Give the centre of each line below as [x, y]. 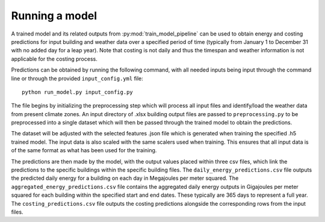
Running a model [54, 16]
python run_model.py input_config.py [78, 92]
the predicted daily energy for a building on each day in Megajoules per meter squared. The [125, 178]
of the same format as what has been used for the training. [84, 150]
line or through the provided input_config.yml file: [77, 78]
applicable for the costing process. [54, 59]
